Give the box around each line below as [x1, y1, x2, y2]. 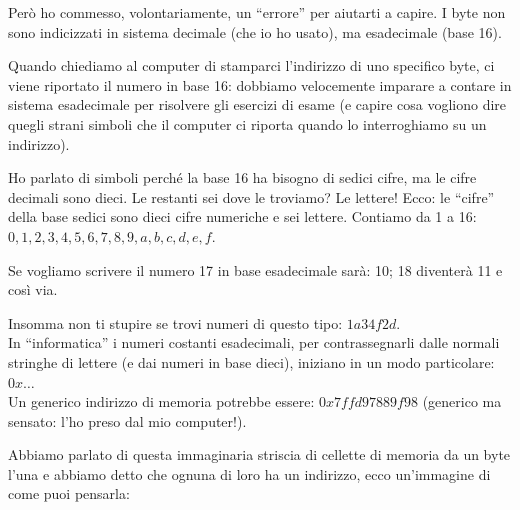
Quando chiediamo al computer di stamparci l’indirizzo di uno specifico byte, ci [8, 55, 495, 76]
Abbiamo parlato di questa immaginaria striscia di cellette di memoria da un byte [8, 444, 511, 465]
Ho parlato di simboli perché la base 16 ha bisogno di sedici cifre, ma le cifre [8, 167, 477, 188]
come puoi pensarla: [8, 483, 130, 504]
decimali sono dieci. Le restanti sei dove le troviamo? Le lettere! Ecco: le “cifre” [8, 186, 495, 207]
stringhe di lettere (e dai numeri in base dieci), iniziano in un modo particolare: [8, 351, 495, 372]
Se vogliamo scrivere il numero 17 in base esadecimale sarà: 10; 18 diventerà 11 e [8, 259, 503, 280]
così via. [8, 279, 58, 300]
